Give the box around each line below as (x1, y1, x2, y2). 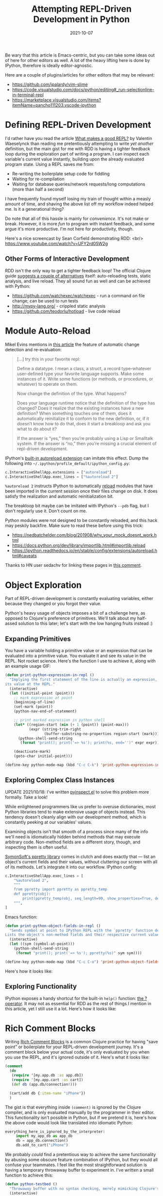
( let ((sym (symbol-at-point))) (9, 941, 75, 947)
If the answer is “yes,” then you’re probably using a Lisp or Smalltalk (16, 435, 153, 441)
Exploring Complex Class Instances (5, 776, 115, 784)
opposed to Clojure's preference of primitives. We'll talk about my (5, 616, 136, 621)
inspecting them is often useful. (5, 844, 68, 850)
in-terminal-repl (12, 92, 44, 98)
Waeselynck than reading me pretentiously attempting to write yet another (5, 140, 154, 146)
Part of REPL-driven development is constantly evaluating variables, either (5, 596, 154, 601)
